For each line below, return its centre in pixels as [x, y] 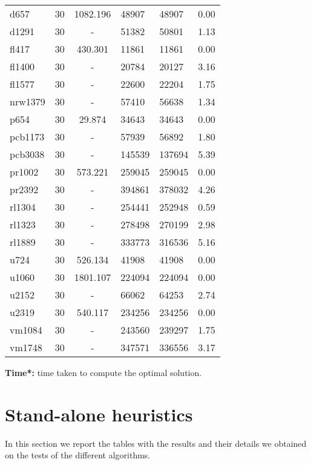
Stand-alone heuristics [99, 414]
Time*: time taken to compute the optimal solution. [103, 372]
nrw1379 [28, 101]
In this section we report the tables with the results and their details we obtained [156, 443]
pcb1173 [27, 137]
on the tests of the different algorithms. [78, 455]
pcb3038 [27, 154]
